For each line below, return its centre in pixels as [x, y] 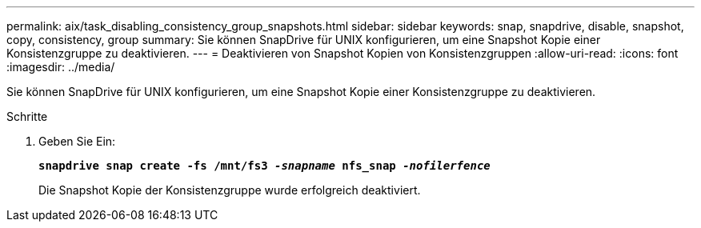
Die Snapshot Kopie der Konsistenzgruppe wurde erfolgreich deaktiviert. [230, 190]
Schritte [27, 116]
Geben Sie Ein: [77, 141]
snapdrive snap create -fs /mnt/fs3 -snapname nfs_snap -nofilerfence [264, 166]
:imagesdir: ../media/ [61, 67]
